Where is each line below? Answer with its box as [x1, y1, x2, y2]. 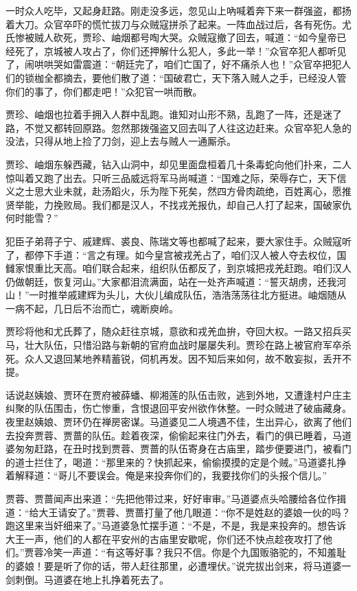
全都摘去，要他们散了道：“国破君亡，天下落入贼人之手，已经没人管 [43, 70, 347, 84]
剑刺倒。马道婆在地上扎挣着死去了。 [5, 572, 169, 586]
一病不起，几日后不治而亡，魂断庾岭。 [5, 301, 178, 315]
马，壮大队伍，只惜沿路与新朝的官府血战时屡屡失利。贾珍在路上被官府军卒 [5, 338, 342, 352]
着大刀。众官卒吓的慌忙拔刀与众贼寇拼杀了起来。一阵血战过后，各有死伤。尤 [5, 16, 352, 31]
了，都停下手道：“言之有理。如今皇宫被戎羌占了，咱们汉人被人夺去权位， [5, 247, 337, 262]
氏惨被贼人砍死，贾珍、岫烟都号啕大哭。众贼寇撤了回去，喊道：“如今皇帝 [5, 30, 337, 45]
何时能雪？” [5, 211, 58, 225]
